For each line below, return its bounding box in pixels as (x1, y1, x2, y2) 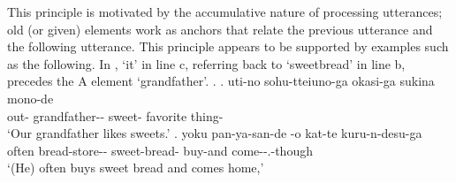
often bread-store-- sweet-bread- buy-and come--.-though (7, 141, 313, 159)
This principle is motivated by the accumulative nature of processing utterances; (7, 3, 443, 20)
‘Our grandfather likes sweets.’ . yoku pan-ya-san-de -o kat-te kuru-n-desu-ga (7, 124, 422, 142)
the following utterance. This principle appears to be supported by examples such (7, 37, 449, 56)
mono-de (7, 88, 54, 107)
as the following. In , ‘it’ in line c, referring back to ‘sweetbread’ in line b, (7, 54, 406, 72)
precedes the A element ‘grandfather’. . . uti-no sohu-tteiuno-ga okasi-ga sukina (7, 72, 435, 90)
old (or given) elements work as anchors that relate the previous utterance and (7, 19, 433, 38)
